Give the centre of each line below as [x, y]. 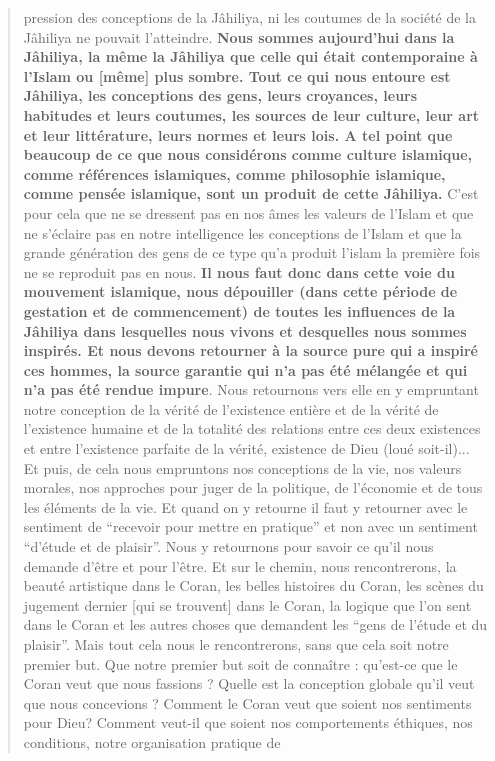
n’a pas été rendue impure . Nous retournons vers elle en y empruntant [251, 389]
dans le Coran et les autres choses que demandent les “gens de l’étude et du [255, 624]
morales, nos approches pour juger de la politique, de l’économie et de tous [253, 487]
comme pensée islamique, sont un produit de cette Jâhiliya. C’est [251, 193]
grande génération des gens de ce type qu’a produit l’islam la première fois [252, 252]
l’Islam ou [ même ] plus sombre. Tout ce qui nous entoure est [237, 75]
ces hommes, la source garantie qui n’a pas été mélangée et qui [245, 369]
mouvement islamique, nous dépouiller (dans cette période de [240, 291]
